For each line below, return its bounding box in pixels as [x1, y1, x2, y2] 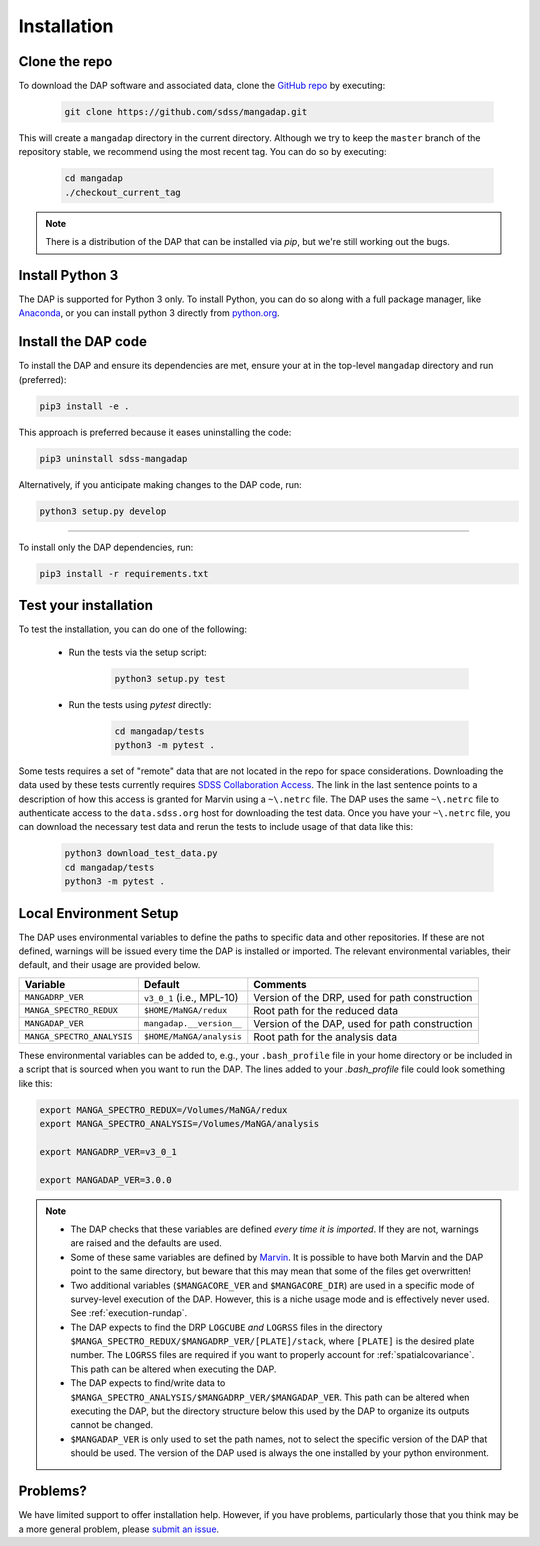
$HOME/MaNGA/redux [143, 1005, 228, 1016]
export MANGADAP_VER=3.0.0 [39, 1174, 172, 1185]
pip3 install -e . [39, 400, 130, 412]
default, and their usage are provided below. [18, 959, 201, 971]
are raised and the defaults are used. [70, 1237, 222, 1249]
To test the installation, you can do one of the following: [18, 623, 247, 635]
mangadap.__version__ [143, 1018, 242, 1029]
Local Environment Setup [18, 905, 179, 922]
